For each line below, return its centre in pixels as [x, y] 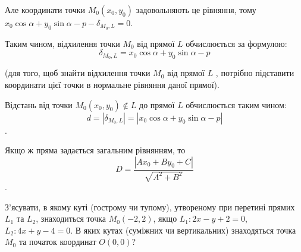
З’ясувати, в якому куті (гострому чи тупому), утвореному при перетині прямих [150, 207]
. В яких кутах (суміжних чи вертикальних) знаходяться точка [183, 230]
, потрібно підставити [255, 73]
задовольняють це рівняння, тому [196, 10]
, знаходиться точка [71, 218]
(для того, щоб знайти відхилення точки [78, 73]
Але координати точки [45, 10]
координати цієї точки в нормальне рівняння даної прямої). [112, 84]
